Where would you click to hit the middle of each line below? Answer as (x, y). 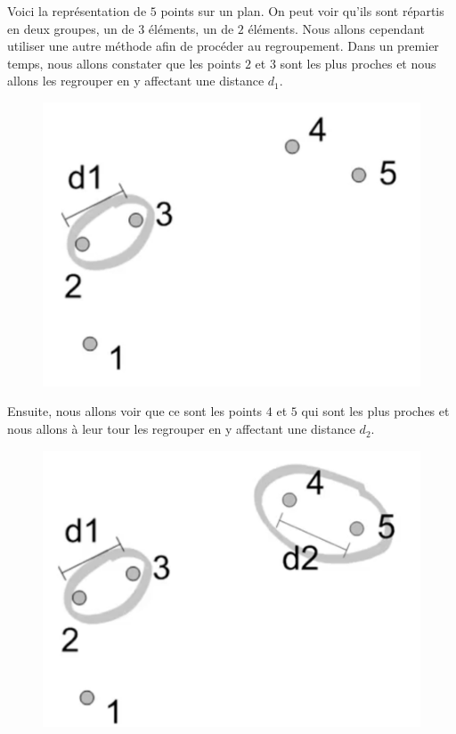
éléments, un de (191, 28)
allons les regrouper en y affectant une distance (136, 81)
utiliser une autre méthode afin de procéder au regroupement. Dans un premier (223, 46)
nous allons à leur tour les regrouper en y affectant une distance (181, 429)
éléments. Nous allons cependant (337, 28)
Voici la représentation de (77, 11)
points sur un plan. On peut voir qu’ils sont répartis (302, 11)
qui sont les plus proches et (375, 411)
